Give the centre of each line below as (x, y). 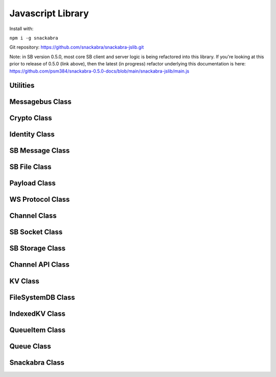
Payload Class (32, 183)
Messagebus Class (40, 102)
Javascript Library (49, 13)
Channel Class (33, 216)
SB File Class (30, 167)
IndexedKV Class (38, 313)
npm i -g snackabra (34, 38)
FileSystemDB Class (42, 297)
